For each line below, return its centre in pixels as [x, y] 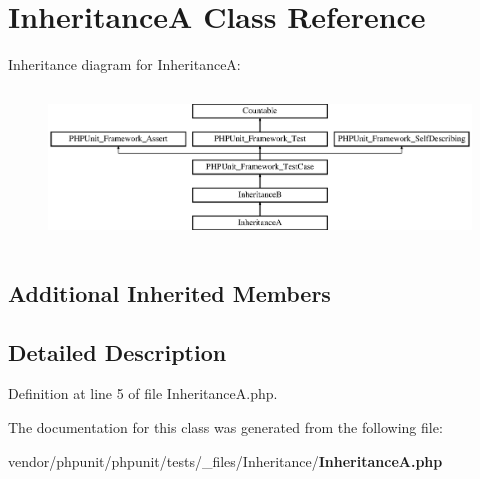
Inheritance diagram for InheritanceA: [124, 64]
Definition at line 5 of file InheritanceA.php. [143, 393]
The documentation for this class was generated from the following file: [225, 426]
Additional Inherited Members [169, 292]
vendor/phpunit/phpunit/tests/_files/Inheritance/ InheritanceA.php [225, 460]
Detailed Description [117, 351]
